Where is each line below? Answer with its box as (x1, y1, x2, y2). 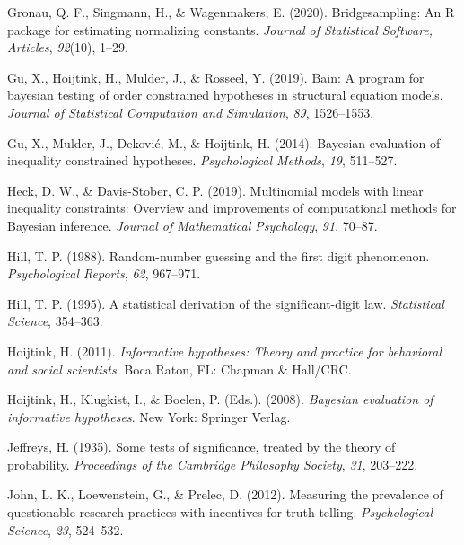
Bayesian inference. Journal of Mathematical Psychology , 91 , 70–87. (7, 215, 378, 234)
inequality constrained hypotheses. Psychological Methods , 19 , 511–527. (7, 151, 398, 170)
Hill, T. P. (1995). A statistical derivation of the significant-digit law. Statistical (7, 294, 444, 312)
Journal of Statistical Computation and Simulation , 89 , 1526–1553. (7, 102, 374, 121)
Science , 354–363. (7, 312, 103, 330)
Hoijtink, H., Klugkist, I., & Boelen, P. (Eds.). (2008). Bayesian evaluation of (7, 390, 433, 409)
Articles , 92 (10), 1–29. (7, 38, 128, 57)
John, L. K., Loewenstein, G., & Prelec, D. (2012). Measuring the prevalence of (7, 485, 443, 504)
